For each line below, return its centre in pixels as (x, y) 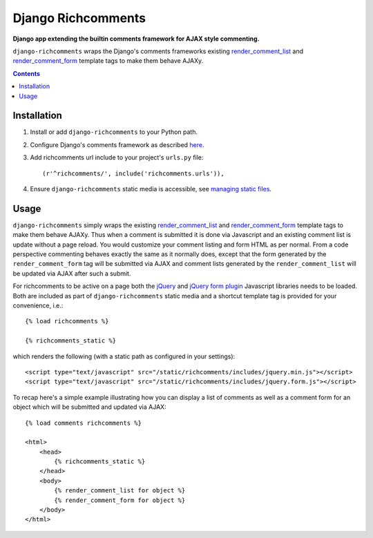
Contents (27, 73)
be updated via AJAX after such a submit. (72, 273)
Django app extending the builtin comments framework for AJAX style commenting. (136, 39)
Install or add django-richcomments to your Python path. (114, 132)
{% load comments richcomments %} (83, 423)
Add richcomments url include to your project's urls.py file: (117, 157)
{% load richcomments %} (67, 321)
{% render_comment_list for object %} (120, 491)
